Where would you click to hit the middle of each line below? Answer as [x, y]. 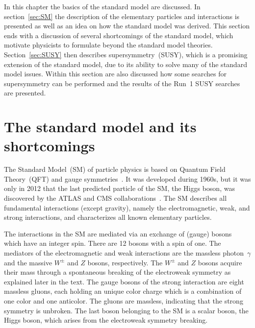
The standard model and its [100, 127]
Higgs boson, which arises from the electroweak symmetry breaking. [106, 320]
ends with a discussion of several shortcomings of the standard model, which [119, 35]
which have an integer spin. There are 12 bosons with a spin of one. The [113, 243]
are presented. [25, 93]
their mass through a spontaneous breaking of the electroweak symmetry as [117, 272]
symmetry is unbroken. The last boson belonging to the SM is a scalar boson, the [126, 310]
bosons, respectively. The [125, 262]
